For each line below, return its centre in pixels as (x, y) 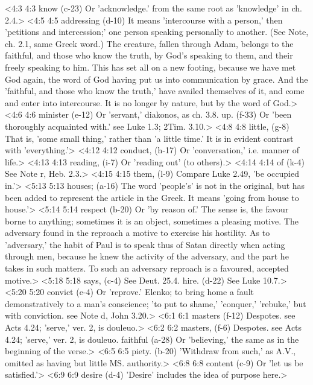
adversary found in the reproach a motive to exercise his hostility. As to (138, 233)
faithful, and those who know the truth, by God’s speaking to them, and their (149, 55)
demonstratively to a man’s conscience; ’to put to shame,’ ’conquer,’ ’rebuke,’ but (156, 303)
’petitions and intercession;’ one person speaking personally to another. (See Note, (157, 32)
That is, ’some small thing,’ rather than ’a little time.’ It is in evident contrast (149, 138)
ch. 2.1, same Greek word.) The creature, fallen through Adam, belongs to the (149, 43)
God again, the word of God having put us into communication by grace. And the (156, 79)
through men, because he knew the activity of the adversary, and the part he (147, 256)
